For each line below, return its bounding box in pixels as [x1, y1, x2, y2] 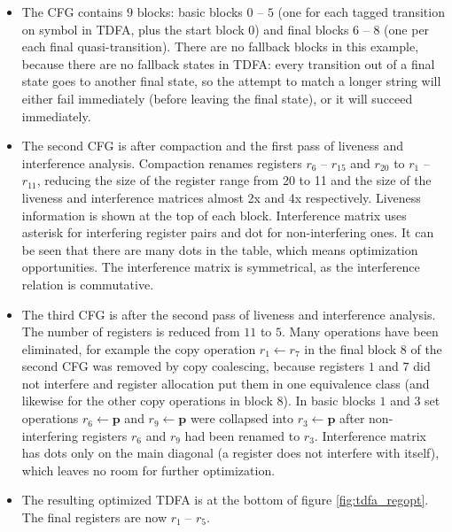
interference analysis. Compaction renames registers [21, 153, 302, 172]
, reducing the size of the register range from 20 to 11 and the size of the [36, 171, 432, 189]
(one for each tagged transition [277, 3, 445, 20]
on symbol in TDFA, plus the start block [21, 19, 245, 38]
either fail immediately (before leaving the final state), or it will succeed [21, 89, 413, 107]
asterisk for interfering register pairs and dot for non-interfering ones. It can [21, 223, 434, 242]
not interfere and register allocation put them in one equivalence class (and [21, 374, 430, 392]
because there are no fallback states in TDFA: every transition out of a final [21, 54, 435, 73]
